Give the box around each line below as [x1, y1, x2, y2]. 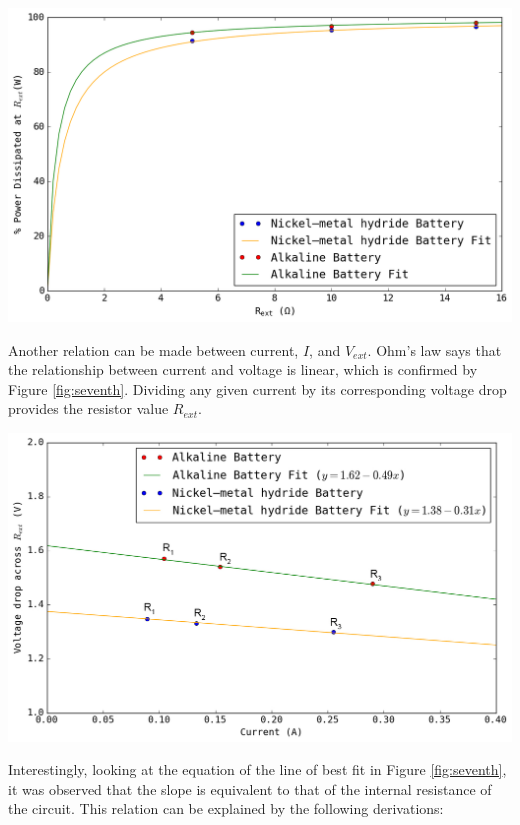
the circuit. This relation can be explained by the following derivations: [8, 798, 444, 819]
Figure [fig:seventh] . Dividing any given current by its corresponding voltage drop [8, 378, 507, 399]
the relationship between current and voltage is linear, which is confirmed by [8, 359, 478, 380]
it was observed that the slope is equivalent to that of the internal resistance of [8, 778, 492, 799]
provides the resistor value [8, 398, 169, 419]
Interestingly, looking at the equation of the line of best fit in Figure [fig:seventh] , [8, 759, 507, 780]
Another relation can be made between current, [8, 339, 299, 360]
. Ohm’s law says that [367, 339, 502, 360]
